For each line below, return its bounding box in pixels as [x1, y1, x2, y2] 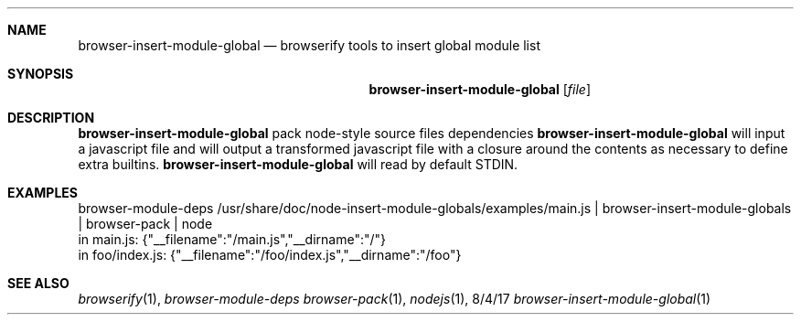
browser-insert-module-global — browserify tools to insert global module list [78, 38, 540, 53]
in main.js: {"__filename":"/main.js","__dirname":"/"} [78, 231, 386, 247]
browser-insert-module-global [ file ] [368, 81, 592, 97]
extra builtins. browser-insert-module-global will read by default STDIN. [78, 156, 518, 172]
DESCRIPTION [7, 110, 95, 125]
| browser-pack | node [78, 216, 213, 231]
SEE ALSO [7, 275, 69, 291]
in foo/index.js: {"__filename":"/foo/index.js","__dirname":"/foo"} [78, 247, 462, 263]
